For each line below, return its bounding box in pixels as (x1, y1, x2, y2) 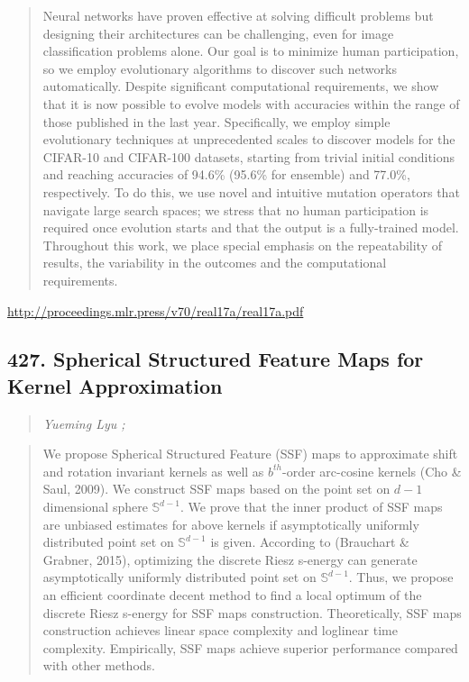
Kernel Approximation (7, 371, 223, 399)
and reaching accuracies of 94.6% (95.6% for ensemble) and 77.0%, (42, 165, 410, 184)
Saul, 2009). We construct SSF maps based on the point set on (42, 479, 391, 498)
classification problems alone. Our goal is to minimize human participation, (42, 41, 459, 60)
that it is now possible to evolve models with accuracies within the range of (42, 94, 460, 113)
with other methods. (42, 656, 155, 675)
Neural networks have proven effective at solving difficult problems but (42, 6, 434, 24)
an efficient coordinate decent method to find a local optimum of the (42, 586, 422, 605)
